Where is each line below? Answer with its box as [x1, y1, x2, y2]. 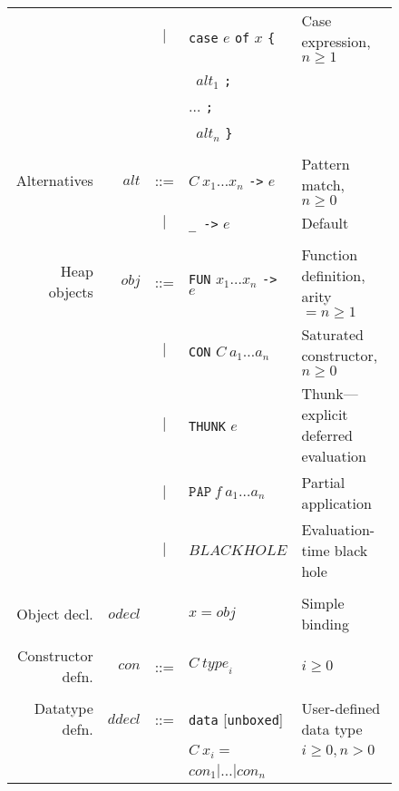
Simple [301, 592, 345, 613]
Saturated [301, 324, 364, 345]
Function [301, 244, 358, 265]
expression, [301, 31, 371, 52]
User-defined [301, 698, 381, 718]
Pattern [301, 153, 350, 174]
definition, [301, 265, 365, 286]
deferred [301, 425, 353, 445]
